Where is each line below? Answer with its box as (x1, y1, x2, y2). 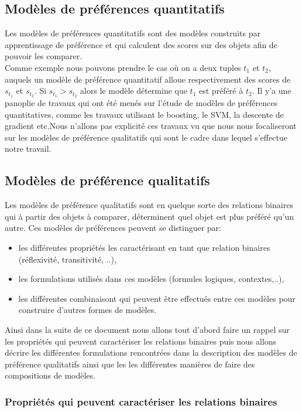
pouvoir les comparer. (5, 50, 83, 62)
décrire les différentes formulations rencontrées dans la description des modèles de (5, 346, 297, 359)
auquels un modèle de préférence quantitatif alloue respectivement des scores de (5, 73, 291, 85)
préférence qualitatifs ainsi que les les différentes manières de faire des (5, 357, 255, 370)
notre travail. (5, 142, 52, 155)
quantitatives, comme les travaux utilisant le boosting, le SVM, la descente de (5, 108, 284, 120)
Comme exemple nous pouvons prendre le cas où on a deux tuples (5, 61, 241, 73)
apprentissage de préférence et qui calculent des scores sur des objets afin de (5, 38, 277, 50)
